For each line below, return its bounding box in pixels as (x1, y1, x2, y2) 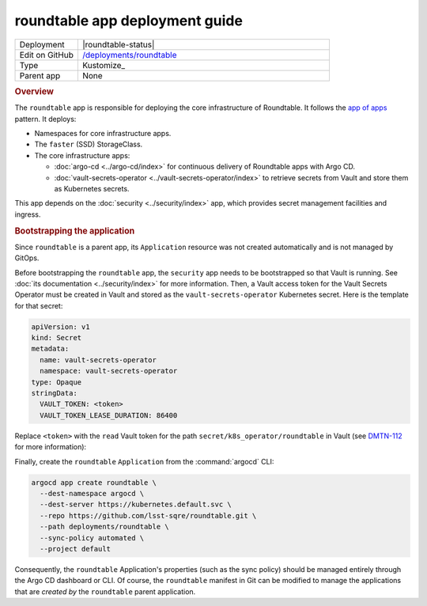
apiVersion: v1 (31, 322, 90, 331)
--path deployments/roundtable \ (40, 522, 169, 532)
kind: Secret (31, 333, 82, 343)
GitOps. (14, 253, 40, 263)
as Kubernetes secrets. (54, 184, 130, 193)
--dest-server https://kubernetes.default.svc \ (40, 500, 232, 509)
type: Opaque (31, 377, 82, 387)
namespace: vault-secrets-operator (40, 366, 178, 376)
